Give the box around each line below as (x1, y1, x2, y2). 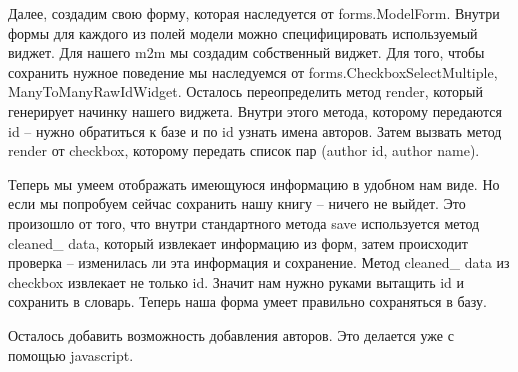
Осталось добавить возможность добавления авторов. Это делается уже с (8, 324, 454, 345)
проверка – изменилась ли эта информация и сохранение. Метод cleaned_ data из (8, 252, 510, 273)
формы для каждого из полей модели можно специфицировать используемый (8, 22, 478, 43)
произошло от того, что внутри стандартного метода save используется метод (8, 212, 480, 233)
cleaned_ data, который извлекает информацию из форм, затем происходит (8, 232, 468, 253)
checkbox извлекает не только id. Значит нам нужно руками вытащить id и (8, 271, 465, 292)
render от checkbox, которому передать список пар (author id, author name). (8, 140, 480, 161)
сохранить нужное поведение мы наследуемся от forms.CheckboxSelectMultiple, (8, 61, 498, 82)
